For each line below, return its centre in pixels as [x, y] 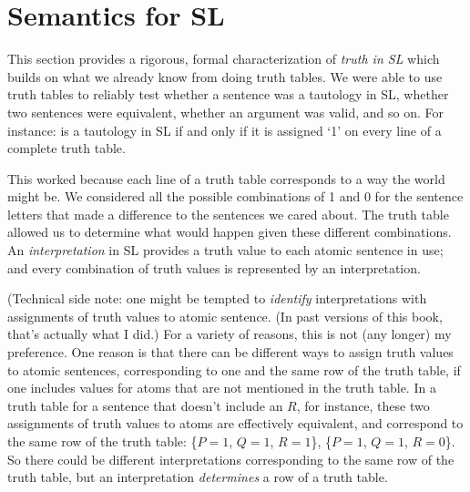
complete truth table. [66, 148]
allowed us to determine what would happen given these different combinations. [230, 232]
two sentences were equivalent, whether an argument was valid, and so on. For [225, 112]
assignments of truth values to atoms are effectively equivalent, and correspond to [235, 423]
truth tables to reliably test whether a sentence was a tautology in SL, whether [228, 94]
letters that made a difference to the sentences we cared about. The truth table [228, 214]
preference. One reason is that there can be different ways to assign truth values [230, 352]
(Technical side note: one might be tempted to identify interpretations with [217, 298]
